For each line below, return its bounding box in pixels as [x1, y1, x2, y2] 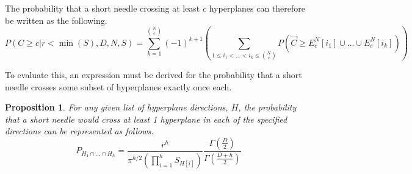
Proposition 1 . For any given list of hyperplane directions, [5, 101, 228, 114]
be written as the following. [5, 13, 107, 26]
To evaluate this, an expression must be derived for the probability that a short [5, 68, 302, 81]
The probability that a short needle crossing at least [5, 2, 200, 14]
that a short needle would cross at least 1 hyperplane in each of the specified [5, 112, 287, 125]
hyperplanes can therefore [209, 2, 306, 14]
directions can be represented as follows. [5, 125, 154, 137]
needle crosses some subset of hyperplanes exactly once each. [5, 80, 232, 93]
